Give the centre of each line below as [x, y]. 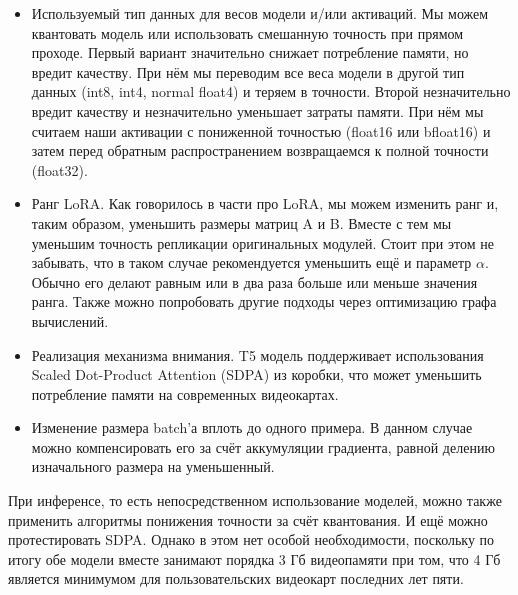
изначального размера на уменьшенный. [153, 466]
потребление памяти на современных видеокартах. [185, 393]
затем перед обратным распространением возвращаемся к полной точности [260, 150]
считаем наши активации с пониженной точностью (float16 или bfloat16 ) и [261, 130]
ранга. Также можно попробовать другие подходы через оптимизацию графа [264, 301]
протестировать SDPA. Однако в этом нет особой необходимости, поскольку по [251, 539]
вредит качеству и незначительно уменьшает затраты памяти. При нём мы [257, 110]
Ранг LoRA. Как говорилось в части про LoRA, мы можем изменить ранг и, [265, 203]
